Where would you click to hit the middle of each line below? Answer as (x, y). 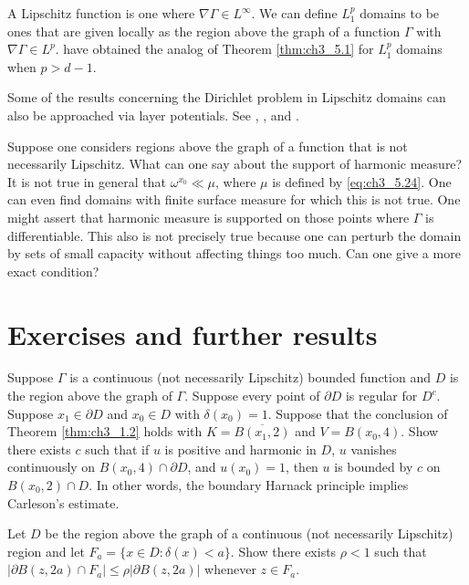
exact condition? (53, 271)
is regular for (381, 396)
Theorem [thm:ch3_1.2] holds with (105, 431)
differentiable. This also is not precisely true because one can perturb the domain (234, 235)
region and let (46, 551)
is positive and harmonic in (240, 449)
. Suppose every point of (252, 396)
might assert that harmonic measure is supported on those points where (208, 217)
